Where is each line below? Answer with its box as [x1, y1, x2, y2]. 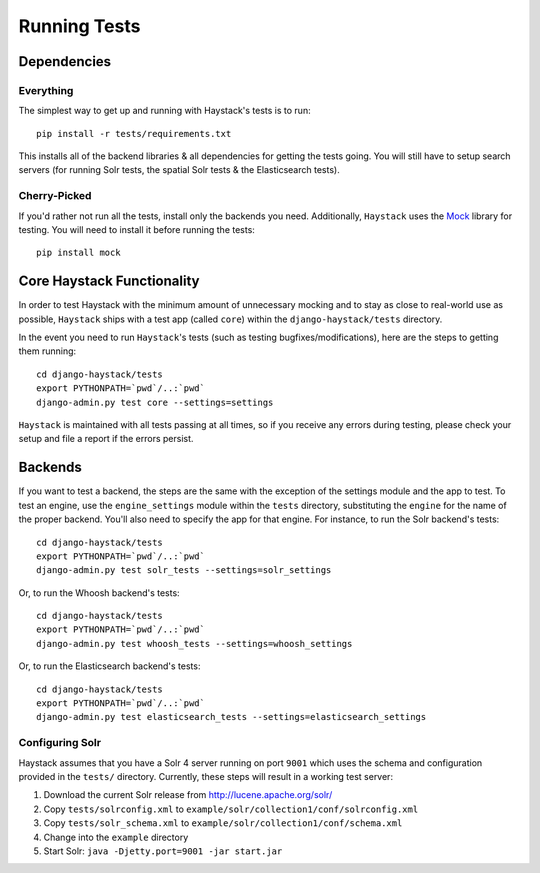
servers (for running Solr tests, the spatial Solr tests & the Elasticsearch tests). [18, 164, 340, 176]
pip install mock [36, 247, 121, 259]
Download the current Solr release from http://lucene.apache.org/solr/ [43, 789, 333, 801]
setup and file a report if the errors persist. [18, 433, 194, 445]
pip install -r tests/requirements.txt [36, 128, 232, 139]
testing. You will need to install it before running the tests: [18, 224, 255, 236]
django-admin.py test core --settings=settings [36, 396, 274, 408]
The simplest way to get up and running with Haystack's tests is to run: [18, 105, 311, 117]
